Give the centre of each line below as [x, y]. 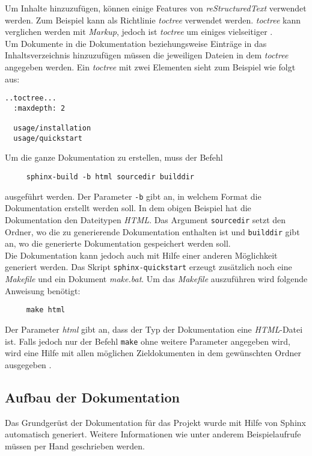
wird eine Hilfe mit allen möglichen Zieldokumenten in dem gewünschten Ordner [153, 353]
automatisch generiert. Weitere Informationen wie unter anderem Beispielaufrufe [153, 434]
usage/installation [52, 128]
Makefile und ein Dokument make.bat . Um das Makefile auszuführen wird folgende [156, 279]
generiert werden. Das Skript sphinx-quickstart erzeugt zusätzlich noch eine [148, 267]
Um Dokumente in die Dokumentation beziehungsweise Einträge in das [136, 43]
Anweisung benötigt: [43, 290]
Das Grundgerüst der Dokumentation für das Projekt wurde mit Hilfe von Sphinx [155, 422]
